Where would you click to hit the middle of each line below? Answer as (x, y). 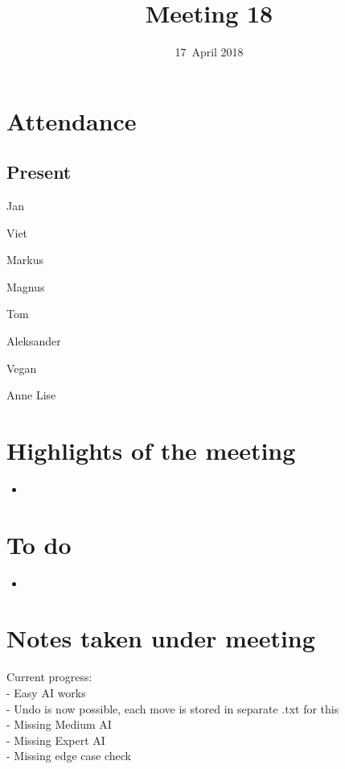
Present (39, 172)
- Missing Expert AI (56, 740)
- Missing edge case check (69, 756)
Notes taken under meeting (161, 638)
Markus (25, 260)
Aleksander (34, 341)
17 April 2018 (209, 52)
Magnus (26, 286)
